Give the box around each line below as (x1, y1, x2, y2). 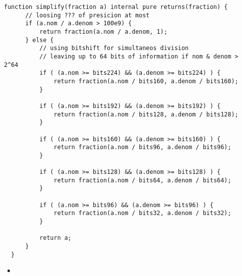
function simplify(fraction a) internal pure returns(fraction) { (4, 3, 228, 10)
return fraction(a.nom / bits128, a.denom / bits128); (54, 110, 239, 118)
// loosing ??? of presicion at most (25, 11, 150, 19)
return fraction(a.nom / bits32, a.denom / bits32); (54, 210, 232, 217)
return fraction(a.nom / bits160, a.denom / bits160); (54, 77, 239, 85)
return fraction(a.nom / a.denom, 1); (39, 28, 168, 35)
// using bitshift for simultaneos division (39, 45, 189, 52)
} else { (25, 36, 54, 44)
